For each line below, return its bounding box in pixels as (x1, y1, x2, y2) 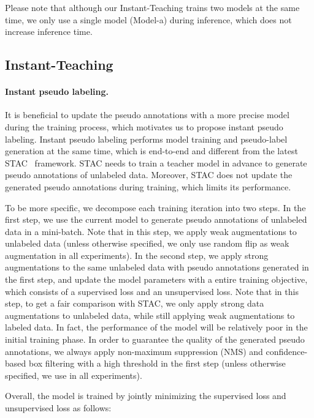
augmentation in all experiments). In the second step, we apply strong (5, 248, 269, 261)
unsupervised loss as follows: (5, 401, 112, 414)
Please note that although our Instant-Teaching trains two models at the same (5, 1, 300, 13)
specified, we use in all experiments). (5, 368, 142, 381)
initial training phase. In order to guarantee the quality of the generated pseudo (5, 333, 305, 346)
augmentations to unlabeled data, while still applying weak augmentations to (5, 308, 295, 321)
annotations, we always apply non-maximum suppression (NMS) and (5, 345, 263, 357)
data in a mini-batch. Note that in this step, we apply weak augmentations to (5, 225, 297, 237)
